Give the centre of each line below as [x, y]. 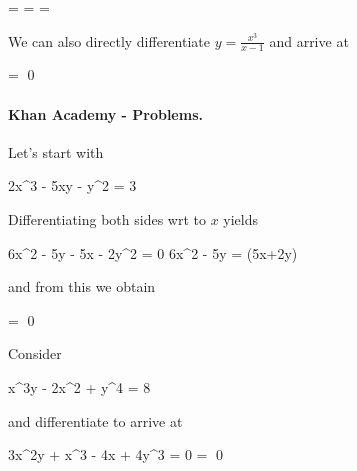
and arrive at [309, 40]
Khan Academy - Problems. [105, 113]
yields [241, 219]
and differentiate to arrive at [95, 420]
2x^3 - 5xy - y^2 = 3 [72, 185]
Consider [35, 353]
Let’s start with [56, 151]
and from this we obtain [82, 286]
